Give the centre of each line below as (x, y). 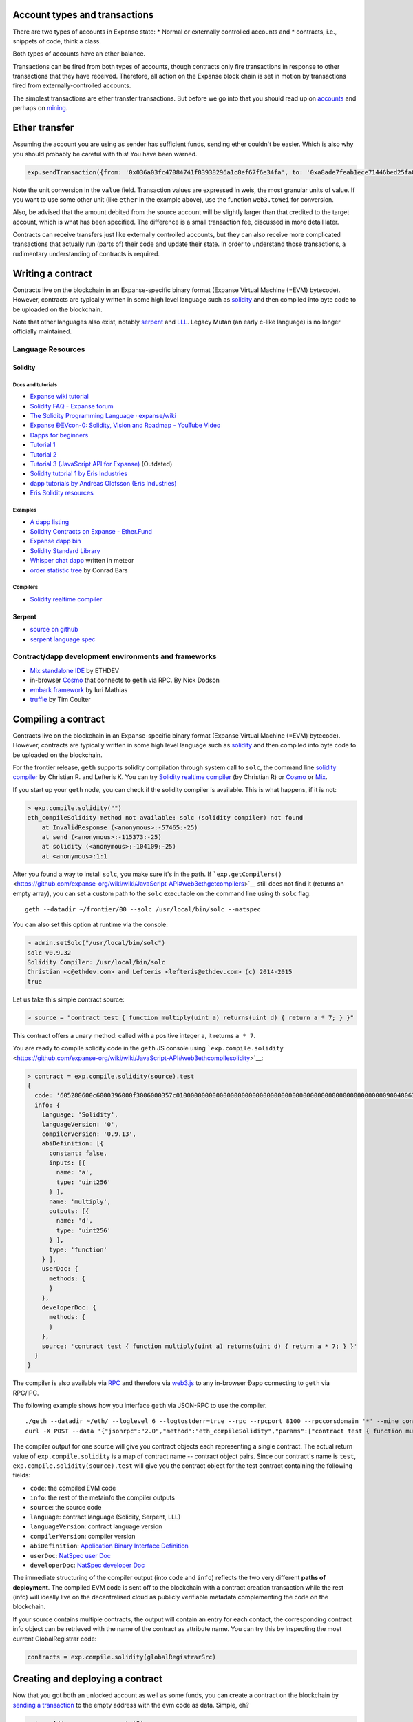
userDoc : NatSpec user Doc (71, 1555)
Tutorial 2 (43, 454)
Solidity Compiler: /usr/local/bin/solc (96, 962)
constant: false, (78, 1153)
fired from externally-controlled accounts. (72, 85)
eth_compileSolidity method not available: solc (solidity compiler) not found (165, 818)
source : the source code (66, 1507)
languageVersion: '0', (80, 1124)
